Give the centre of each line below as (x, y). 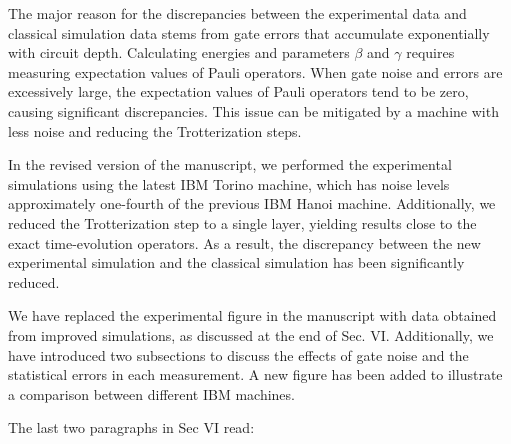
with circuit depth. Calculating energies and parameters (179, 52)
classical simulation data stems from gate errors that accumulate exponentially (249, 32)
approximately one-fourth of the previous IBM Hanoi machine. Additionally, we (252, 203)
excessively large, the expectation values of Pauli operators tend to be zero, (238, 91)
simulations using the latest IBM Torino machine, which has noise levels (229, 183)
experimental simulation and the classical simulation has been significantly (236, 262)
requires (430, 52)
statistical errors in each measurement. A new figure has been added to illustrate (255, 374)
